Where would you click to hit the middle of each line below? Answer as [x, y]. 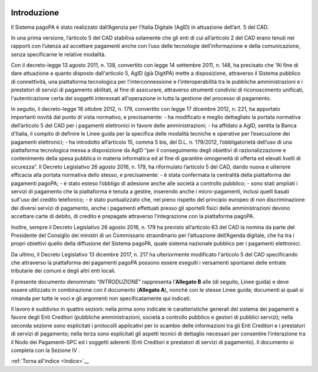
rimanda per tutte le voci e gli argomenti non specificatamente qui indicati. [101, 298]
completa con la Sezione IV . [46, 350]
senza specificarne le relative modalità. [58, 54]
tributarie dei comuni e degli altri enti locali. [63, 271]
